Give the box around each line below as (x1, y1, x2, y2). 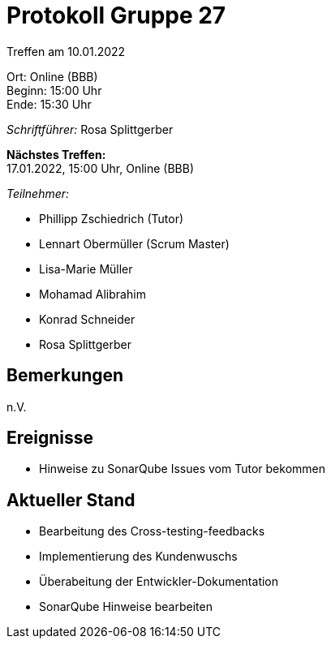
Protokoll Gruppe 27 (6, 2, 226, 29)
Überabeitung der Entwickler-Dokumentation (39, 574, 279, 589)
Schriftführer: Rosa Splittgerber (6, 122, 174, 136)
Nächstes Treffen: (6, 147, 106, 161)
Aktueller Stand (6, 489, 135, 510)
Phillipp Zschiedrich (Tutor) (39, 211, 184, 226)
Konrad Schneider (39, 312, 135, 326)
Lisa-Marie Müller (39, 261, 133, 276)
